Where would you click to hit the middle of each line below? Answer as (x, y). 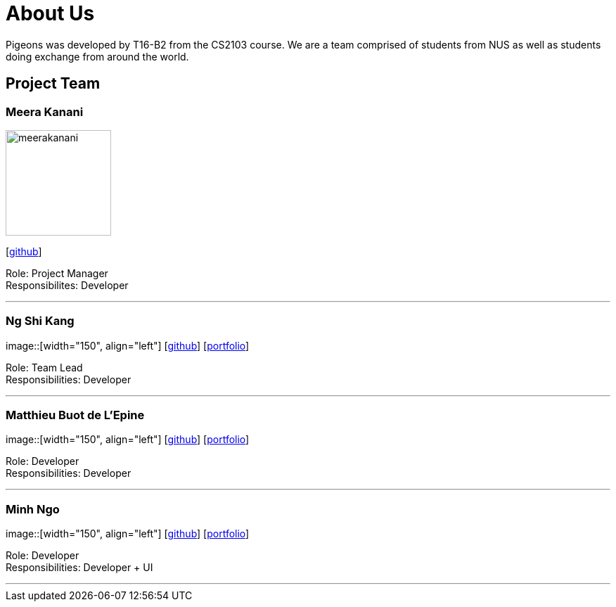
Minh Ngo (33, 509)
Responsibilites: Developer (67, 285)
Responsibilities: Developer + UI (79, 568)
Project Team (53, 84)
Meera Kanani (45, 111)
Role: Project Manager (57, 273)
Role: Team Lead (44, 367)
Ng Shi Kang (40, 321)
